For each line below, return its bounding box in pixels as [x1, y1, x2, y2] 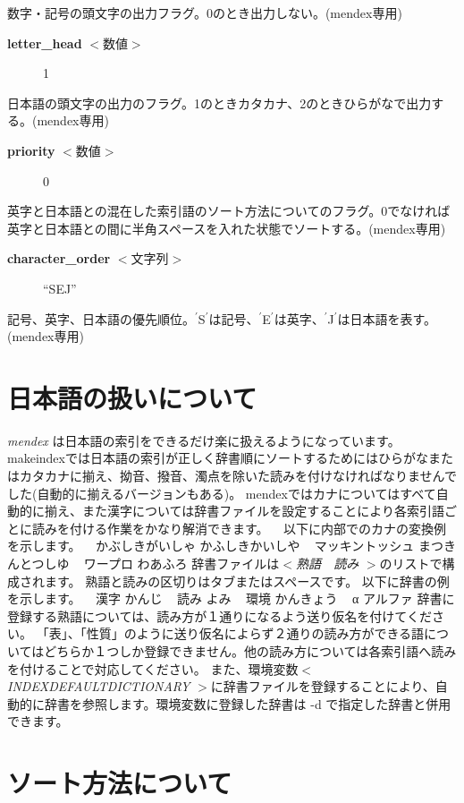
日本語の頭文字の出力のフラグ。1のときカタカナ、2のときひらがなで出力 [7, 93, 432, 112]
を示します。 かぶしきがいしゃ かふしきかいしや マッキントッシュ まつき [7, 536, 457, 555]
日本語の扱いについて [7, 379, 257, 415]
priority [7, 141, 55, 159]
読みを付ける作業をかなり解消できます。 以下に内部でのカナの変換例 [31, 518, 446, 537]
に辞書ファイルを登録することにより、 [210, 677, 435, 696]
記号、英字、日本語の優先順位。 [7, 309, 195, 328]
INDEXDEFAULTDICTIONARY [7, 677, 190, 696]
